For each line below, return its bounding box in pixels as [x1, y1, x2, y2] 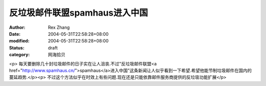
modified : [9, 38, 30, 44]
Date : [9, 31, 21, 37]
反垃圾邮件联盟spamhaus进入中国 [9, 7, 148, 18]
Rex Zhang [48, 24, 70, 30]
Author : [9, 24, 26, 30]
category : [9, 52, 30, 58]
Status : [9, 44, 25, 51]
